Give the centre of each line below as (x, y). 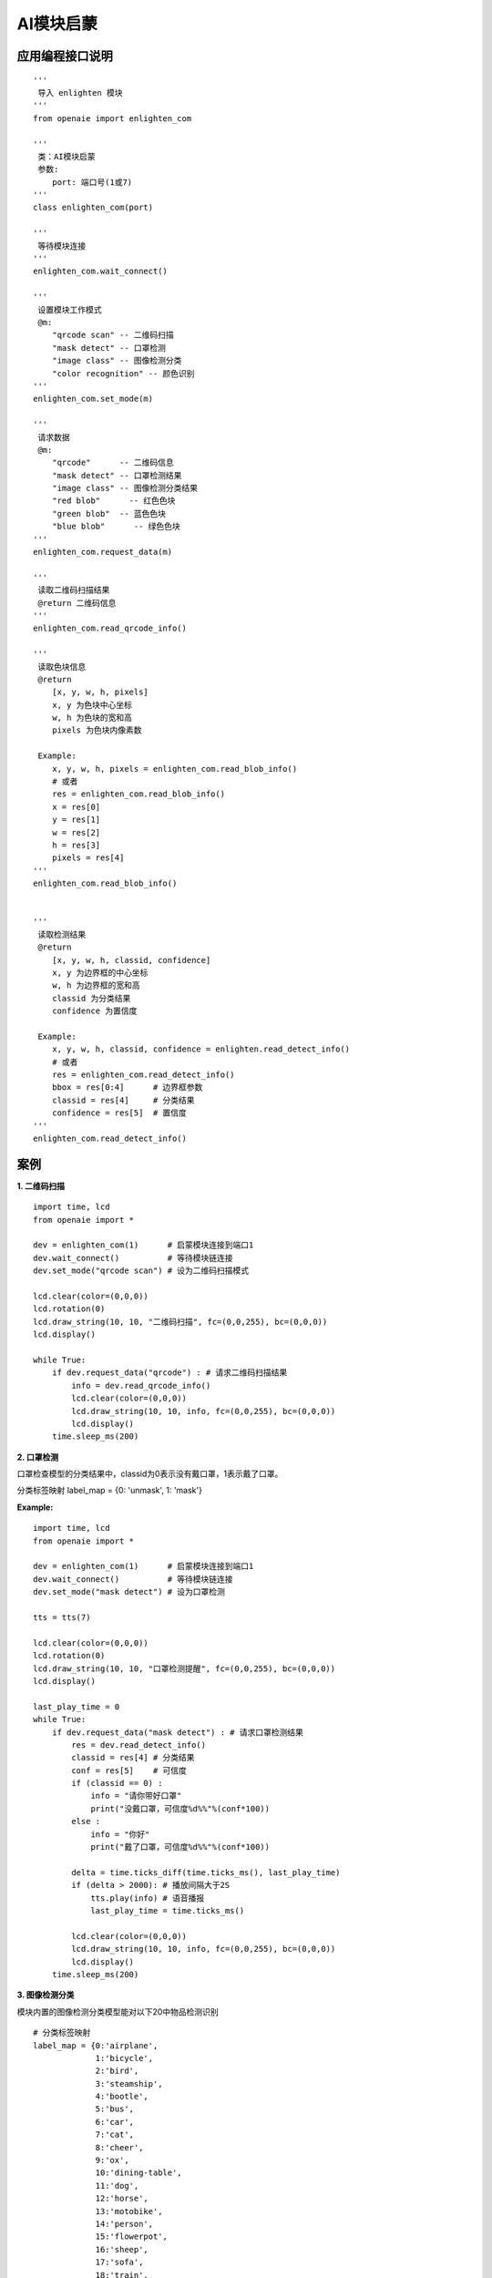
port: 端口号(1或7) (92, 182)
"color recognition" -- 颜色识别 (123, 373)
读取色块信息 (62, 667)
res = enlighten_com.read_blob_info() (138, 794)
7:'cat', (115, 2135)
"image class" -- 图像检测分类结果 (125, 488)
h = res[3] (76, 845)
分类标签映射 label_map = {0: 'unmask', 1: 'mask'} (109, 1491)
